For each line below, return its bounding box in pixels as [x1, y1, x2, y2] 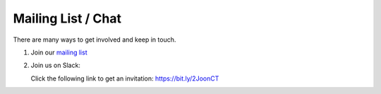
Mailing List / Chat [13, 11, 121, 26]
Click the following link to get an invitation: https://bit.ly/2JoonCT [30, 74, 219, 83]
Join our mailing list [30, 48, 87, 57]
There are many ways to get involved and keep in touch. [13, 35, 176, 44]
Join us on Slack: [30, 61, 81, 70]
